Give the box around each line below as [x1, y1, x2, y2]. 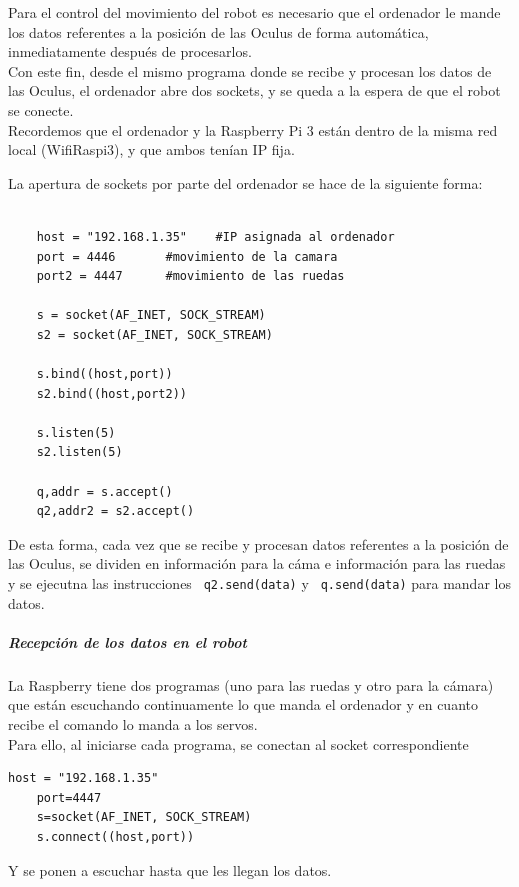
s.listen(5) [36, 425, 116, 440]
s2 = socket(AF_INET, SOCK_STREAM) [36, 327, 273, 342]
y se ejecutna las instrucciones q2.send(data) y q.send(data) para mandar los [8, 573, 511, 594]
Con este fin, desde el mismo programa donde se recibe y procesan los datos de [8, 60, 492, 81]
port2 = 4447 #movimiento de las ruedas [36, 269, 345, 284]
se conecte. [8, 99, 74, 120]
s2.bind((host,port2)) [36, 386, 187, 401]
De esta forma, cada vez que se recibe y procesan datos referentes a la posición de [8, 533, 509, 554]
